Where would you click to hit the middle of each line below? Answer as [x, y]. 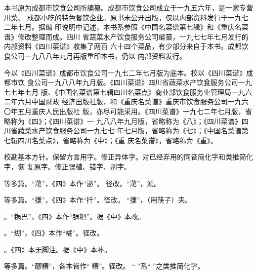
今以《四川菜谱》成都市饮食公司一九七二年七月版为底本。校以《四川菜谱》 [125, 72]
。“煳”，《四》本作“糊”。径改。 [54, 233]
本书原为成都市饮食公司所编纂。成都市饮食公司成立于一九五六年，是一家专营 [128, 7]
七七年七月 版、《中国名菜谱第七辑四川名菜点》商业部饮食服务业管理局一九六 [128, 92]
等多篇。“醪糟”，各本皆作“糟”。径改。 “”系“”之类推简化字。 [104, 266]
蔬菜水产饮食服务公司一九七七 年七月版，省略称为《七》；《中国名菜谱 [129, 131]
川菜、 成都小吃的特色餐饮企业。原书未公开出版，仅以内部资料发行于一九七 [126, 17]
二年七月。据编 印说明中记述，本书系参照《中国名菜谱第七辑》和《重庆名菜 [126, 27]
